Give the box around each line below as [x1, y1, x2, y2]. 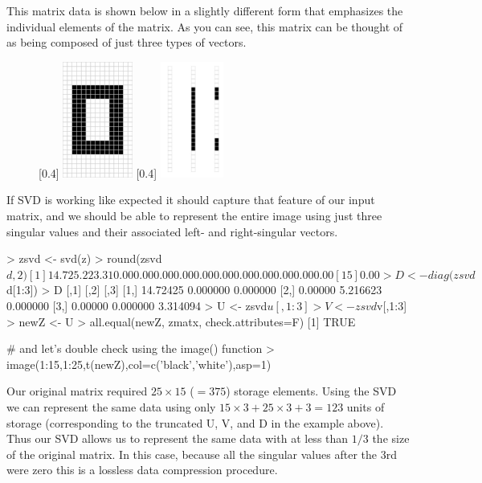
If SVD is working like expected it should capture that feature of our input [6, 191, 375, 208]
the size [372, 430, 410, 447]
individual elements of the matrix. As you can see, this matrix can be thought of [6, 18, 403, 35]
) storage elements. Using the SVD [226, 383, 397, 399]
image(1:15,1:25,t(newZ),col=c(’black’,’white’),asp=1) [6, 355, 272, 372]
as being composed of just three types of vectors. [6, 34, 247, 51]
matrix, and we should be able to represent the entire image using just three [6, 207, 382, 223]
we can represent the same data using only [6, 398, 216, 415]
